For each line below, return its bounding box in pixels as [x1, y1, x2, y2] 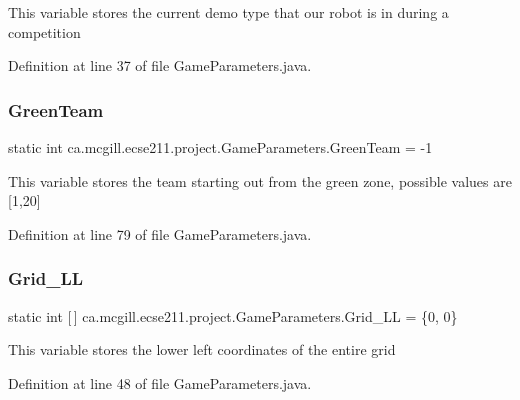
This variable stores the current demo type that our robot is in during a [8, 2, 449, 22]
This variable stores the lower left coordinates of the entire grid [8, 339, 396, 360]
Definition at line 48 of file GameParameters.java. [8, 372, 312, 393]
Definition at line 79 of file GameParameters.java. [8, 223, 312, 244]
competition [8, 21, 81, 42]
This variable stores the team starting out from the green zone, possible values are [8, 170, 512, 191]
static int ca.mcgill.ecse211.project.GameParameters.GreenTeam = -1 [8, 137, 433, 157]
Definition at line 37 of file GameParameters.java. [8, 55, 312, 76]
